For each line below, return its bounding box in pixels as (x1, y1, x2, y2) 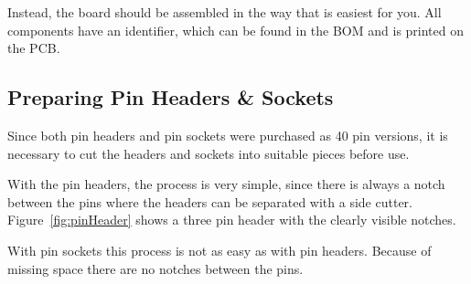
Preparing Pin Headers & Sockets (7, 83, 334, 111)
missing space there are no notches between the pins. (7, 258, 304, 278)
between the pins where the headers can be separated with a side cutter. (7, 192, 412, 211)
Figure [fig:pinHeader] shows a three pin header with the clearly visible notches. (7, 210, 456, 229)
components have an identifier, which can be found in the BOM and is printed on (7, 20, 465, 39)
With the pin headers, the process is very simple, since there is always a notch (7, 174, 445, 194)
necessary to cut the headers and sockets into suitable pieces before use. (7, 143, 410, 163)
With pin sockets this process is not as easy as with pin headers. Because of (7, 240, 432, 259)
